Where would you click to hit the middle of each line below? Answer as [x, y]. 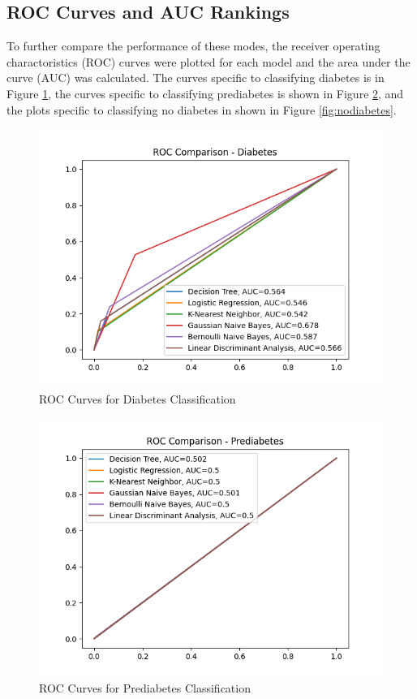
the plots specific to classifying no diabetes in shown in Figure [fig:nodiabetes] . [202, 109]
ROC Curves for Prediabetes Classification [145, 687]
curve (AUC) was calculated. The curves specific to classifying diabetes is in [196, 78]
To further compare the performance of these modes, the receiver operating [193, 46]
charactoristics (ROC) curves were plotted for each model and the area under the [208, 61]
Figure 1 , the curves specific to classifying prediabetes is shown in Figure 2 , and [205, 93]
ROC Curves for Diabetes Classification [138, 398]
